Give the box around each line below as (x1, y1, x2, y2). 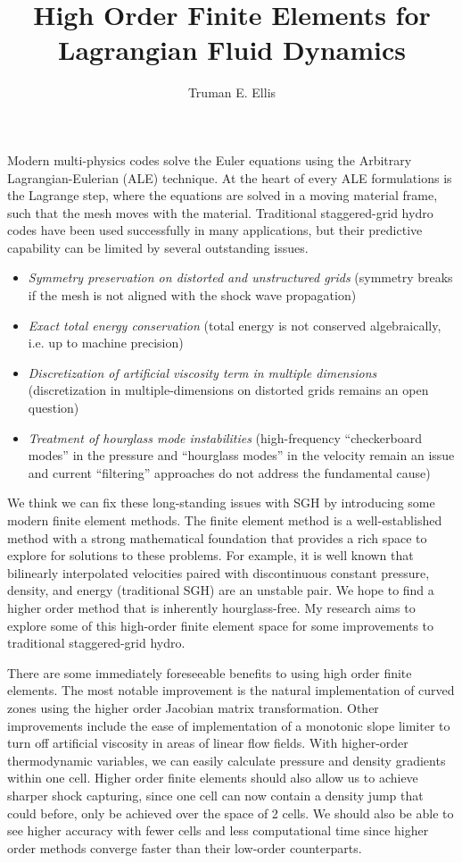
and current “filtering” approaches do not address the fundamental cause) (28, 463, 431, 482)
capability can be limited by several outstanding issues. (7, 238, 309, 256)
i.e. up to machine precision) (28, 333, 184, 352)
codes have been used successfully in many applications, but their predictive (7, 221, 423, 239)
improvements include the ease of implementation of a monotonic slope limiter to (7, 716, 450, 734)
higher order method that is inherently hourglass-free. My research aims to (7, 598, 416, 616)
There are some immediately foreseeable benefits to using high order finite (7, 663, 412, 682)
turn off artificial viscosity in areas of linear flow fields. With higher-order (7, 733, 408, 752)
